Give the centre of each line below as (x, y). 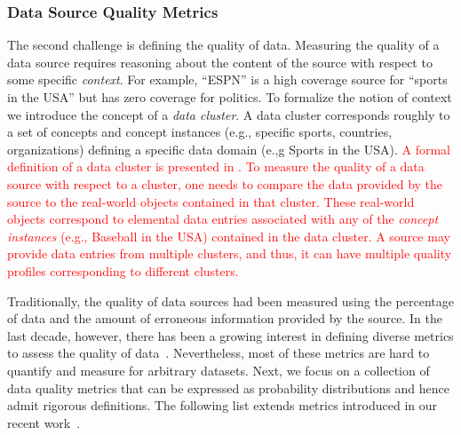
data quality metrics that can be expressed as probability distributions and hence (229, 388)
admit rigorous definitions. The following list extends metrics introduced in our (223, 405)
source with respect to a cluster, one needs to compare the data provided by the (225, 183)
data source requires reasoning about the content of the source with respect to (220, 62)
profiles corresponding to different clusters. (123, 270)
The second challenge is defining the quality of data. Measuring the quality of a (223, 45)
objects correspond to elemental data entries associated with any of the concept (223, 219)
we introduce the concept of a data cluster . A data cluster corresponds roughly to (229, 114)
